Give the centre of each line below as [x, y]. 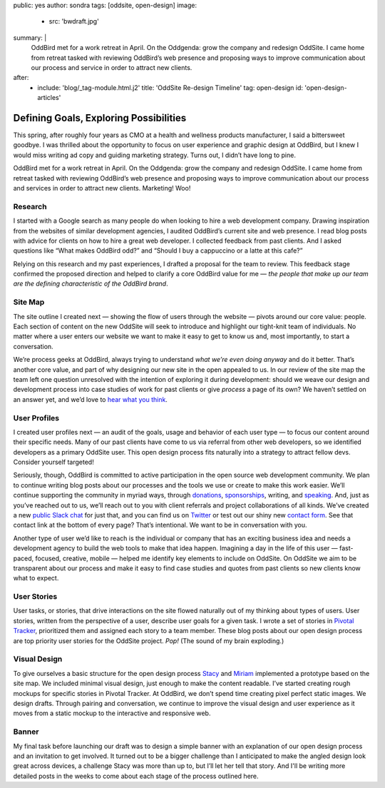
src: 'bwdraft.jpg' [74, 21]
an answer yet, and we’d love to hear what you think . [90, 399]
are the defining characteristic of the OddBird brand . [91, 284]
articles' [49, 98]
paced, [24, 558]
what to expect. [36, 578]
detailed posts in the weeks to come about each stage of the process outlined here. [136, 776]
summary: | [30, 37]
